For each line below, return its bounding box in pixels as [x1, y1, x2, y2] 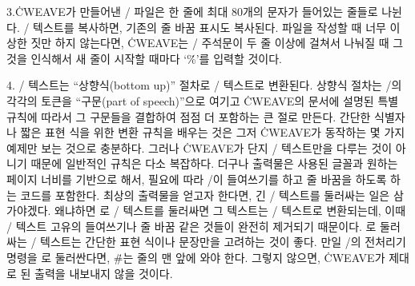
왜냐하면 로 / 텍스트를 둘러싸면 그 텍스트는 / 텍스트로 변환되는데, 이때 [54, 202, 406, 219]
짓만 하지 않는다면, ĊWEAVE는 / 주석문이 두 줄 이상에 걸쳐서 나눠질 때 [30, 34, 389, 51]
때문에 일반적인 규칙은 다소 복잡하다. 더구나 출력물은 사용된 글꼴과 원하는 [30, 155, 398, 172]
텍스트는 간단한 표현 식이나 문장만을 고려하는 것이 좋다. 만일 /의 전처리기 [40, 233, 406, 250]
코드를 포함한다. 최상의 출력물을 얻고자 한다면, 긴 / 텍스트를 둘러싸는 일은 [20, 186, 390, 203]
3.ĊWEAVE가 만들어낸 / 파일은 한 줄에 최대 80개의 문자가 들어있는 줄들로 [6, 3, 378, 19]
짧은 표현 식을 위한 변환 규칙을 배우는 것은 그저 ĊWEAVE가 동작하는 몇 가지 [20, 124, 405, 141]
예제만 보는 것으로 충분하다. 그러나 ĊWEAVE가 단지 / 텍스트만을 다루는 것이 [6, 139, 393, 156]
